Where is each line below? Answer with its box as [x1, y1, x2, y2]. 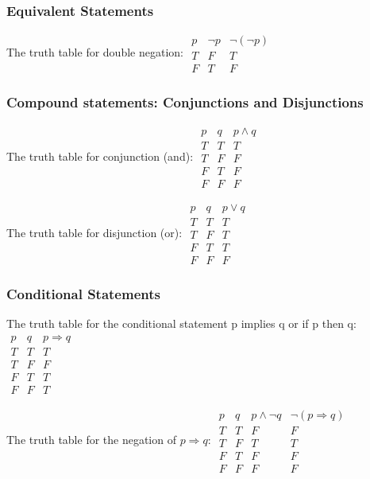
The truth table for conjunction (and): [6, 147, 194, 164]
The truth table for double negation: [6, 44, 183, 60]
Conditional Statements [6, 283, 160, 303]
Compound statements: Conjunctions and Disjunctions [6, 92, 364, 112]
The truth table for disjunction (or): [6, 224, 183, 240]
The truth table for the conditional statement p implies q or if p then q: [6, 315, 357, 332]
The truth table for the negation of [6, 430, 176, 447]
